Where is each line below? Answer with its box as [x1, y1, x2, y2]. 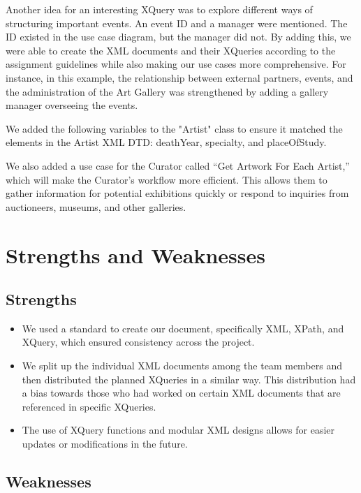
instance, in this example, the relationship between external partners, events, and [6, 70, 353, 84]
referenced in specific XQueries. [22, 399, 156, 413]
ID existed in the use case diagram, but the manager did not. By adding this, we [6, 29, 351, 44]
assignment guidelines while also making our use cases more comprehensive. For [6, 57, 346, 71]
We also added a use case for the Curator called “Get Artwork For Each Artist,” [6, 158, 350, 172]
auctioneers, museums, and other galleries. [6, 199, 186, 214]
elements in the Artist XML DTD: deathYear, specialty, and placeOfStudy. [6, 135, 327, 149]
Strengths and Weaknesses [6, 240, 265, 269]
